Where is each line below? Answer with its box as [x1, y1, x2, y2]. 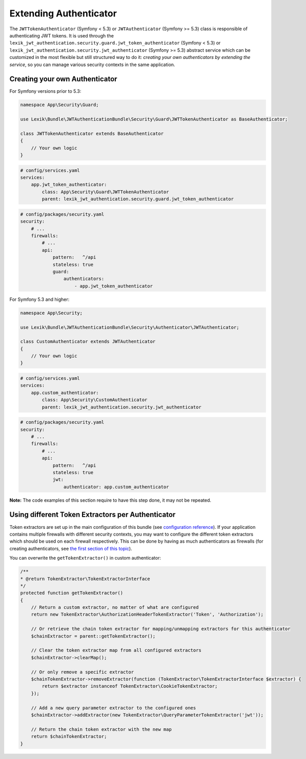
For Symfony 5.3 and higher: [9, 296, 70, 302]
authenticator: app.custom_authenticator [63, 484, 169, 489]
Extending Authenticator [9, 8, 117, 19]
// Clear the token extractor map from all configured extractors [31, 647, 202, 653]
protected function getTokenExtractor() [20, 590, 123, 596]
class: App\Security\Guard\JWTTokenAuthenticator [42, 189, 169, 195]
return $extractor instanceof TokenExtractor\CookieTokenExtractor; [42, 683, 218, 689]
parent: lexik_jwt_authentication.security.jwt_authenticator [42, 404, 202, 410]
